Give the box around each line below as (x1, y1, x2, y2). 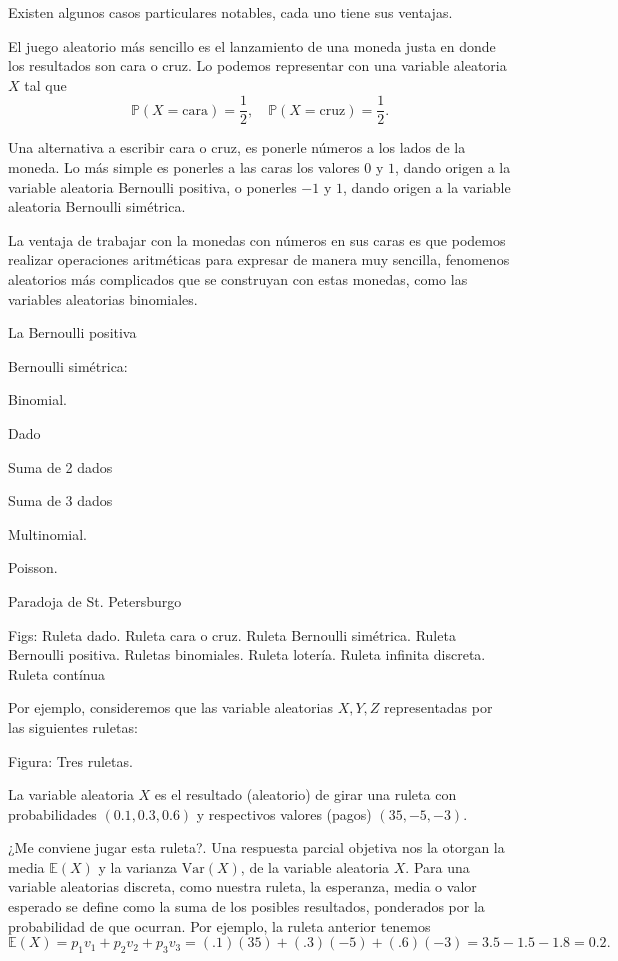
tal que (24, 74, 67, 95)
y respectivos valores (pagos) (196, 803, 372, 824)
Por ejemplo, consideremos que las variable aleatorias (8, 697, 333, 718)
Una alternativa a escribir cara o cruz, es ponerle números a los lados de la (8, 137, 466, 158)
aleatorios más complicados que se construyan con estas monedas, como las (8, 269, 468, 289)
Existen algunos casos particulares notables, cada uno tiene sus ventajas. (8, 2, 453, 22)
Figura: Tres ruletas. (8, 750, 133, 771)
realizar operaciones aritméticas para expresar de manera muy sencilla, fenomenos (8, 249, 510, 270)
